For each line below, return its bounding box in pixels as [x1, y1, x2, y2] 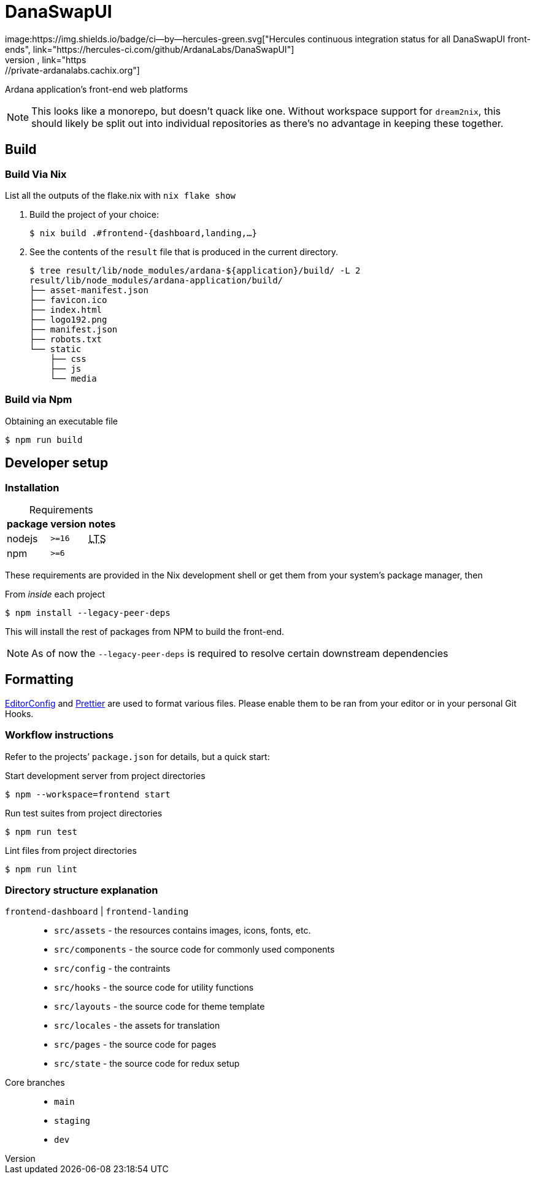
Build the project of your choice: [29, 209, 160, 220]
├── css [50, 353, 87, 364]
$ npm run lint [5, 864, 78, 874]
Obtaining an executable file [5, 415, 118, 426]
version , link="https [5, 54, 87, 65]
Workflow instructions [5, 729, 114, 742]
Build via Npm [5, 393, 72, 406]
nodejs [7, 532, 38, 545]
